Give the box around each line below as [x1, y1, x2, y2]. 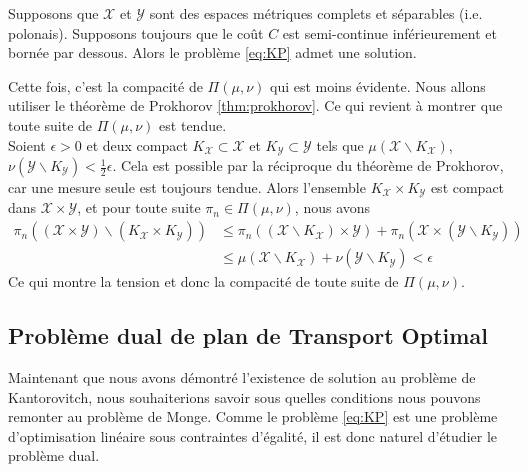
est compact [430, 177, 505, 198]
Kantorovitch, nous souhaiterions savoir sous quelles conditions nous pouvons [8, 386, 481, 407]
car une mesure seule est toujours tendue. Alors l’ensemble [8, 177, 366, 198]
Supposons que [8, 3, 99, 23]
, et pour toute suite [77, 197, 201, 218]
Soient [8, 134, 46, 155]
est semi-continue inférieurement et [282, 22, 497, 43]
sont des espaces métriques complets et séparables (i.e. [149, 3, 483, 23]
